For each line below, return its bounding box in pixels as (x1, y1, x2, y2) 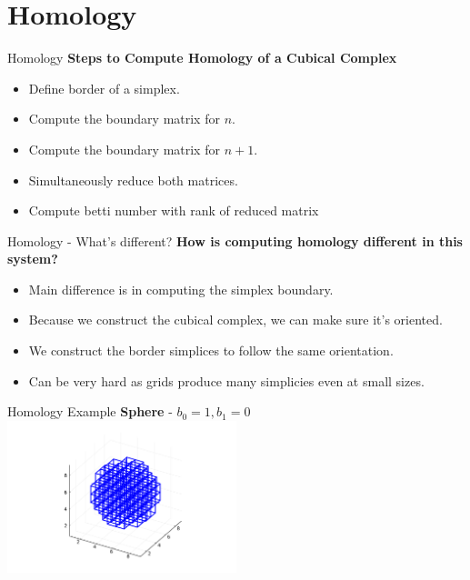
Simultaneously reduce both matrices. (28, 170, 238, 189)
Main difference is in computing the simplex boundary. (28, 279, 334, 298)
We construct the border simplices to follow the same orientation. (28, 341, 394, 360)
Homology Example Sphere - (7, 402, 173, 421)
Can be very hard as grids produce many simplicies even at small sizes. (28, 371, 425, 390)
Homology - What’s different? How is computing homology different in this (7, 231, 463, 250)
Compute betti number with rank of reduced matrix (28, 201, 319, 220)
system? (7, 249, 58, 268)
